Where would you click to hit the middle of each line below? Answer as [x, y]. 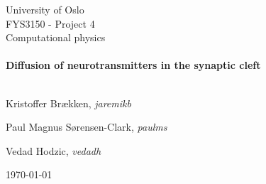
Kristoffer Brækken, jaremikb [68, 103]
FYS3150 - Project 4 [50, 23]
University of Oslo [45, 9]
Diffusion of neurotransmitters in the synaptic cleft [133, 65]
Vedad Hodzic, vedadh [54, 150]
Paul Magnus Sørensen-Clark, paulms [87, 127]
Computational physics [56, 37]
